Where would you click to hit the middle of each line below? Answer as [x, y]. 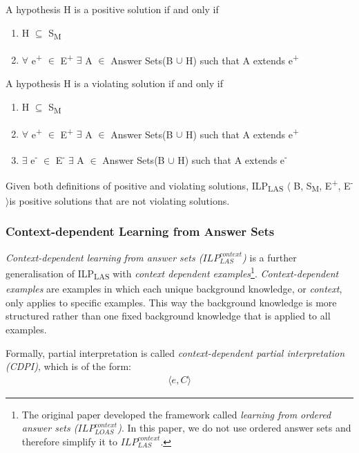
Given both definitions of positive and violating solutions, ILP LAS [145, 186]
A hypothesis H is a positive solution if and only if [112, 9]
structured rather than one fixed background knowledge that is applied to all [168, 316]
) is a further [270, 257]
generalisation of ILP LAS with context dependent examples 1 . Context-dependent [172, 273]
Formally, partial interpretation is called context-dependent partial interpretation [175, 352]
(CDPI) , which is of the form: [69, 366]
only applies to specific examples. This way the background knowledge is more [171, 302]
